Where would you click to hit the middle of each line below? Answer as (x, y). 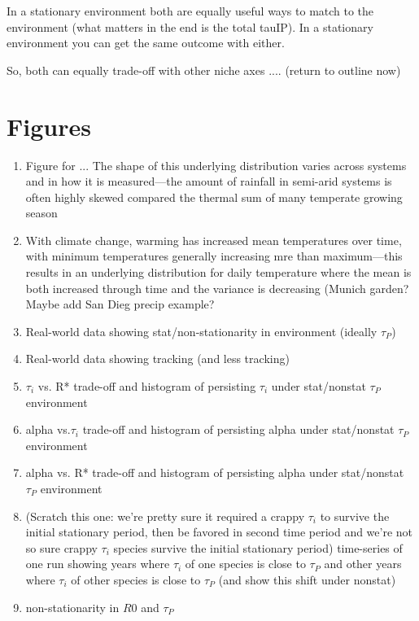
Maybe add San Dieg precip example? (120, 304)
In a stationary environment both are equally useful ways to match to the (190, 11)
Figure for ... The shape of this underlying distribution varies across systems (216, 165)
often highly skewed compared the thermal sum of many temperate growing (214, 197)
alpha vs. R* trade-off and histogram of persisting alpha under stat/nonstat (215, 472)
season (41, 213)
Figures (49, 126)
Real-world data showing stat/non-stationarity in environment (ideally (201, 331)
